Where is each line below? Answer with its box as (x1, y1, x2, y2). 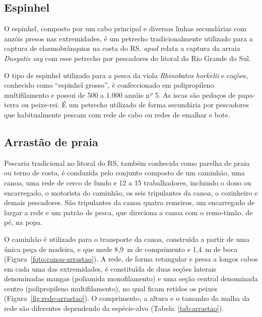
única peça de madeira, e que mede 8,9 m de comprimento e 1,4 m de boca (4, 243, 238, 254)
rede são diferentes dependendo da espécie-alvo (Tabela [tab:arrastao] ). (4, 303, 224, 313)
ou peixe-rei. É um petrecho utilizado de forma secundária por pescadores (21, 99, 249, 110)
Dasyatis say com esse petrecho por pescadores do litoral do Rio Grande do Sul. (4, 52, 251, 63)
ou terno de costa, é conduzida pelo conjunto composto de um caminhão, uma (4, 167, 245, 178)
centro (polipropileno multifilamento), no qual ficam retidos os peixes (4, 283, 218, 293)
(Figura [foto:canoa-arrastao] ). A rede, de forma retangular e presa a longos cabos (4, 253, 258, 264)
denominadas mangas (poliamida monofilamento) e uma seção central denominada (4, 273, 258, 284)
